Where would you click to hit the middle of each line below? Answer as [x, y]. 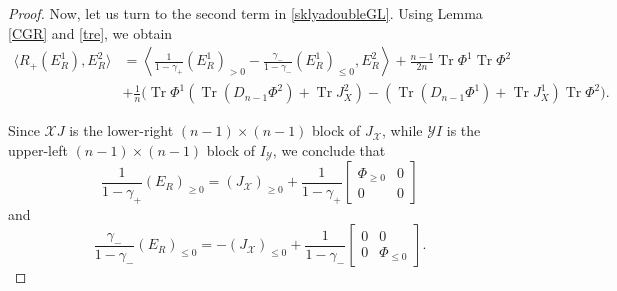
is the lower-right [121, 130]
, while [402, 130]
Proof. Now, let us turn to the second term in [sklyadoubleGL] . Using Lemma [245, 13]
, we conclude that [329, 149]
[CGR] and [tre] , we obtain [90, 32]
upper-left [38, 149]
